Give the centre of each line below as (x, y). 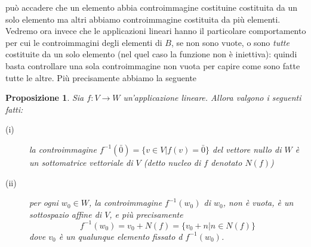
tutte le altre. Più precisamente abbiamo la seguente (101, 77)
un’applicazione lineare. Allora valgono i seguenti (212, 98)
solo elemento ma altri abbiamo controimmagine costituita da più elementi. (143, 19)
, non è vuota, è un (258, 203)
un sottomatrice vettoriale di (81, 162)
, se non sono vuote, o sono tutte (230, 42)
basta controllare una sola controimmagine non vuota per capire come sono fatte (153, 65)
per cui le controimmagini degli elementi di (84, 42)
